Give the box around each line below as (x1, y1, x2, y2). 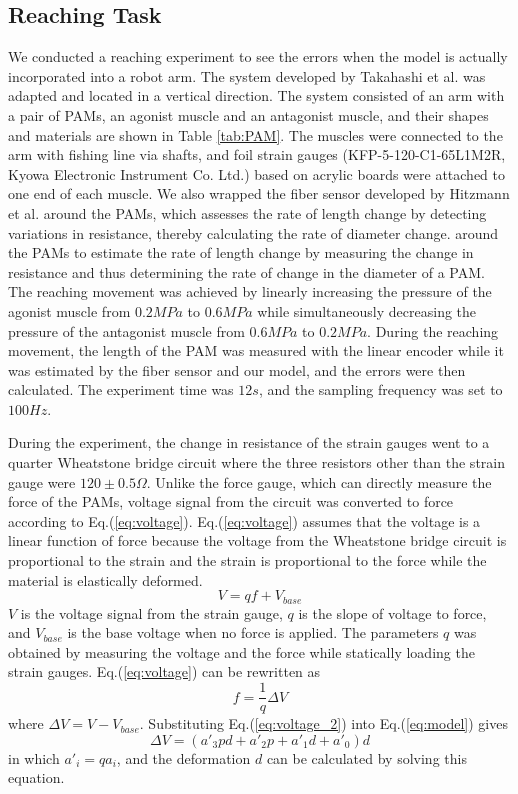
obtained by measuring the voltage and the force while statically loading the (8, 641, 475, 662)
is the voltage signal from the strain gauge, (20, 602, 283, 623)
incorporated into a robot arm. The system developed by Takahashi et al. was (8, 65, 486, 86)
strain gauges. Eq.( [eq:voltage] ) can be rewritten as (8, 661, 321, 682)
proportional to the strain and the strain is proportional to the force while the (8, 550, 487, 571)
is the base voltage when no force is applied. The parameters (67, 622, 439, 643)
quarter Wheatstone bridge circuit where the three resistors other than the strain (8, 452, 505, 473)
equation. (8, 767, 65, 788)
